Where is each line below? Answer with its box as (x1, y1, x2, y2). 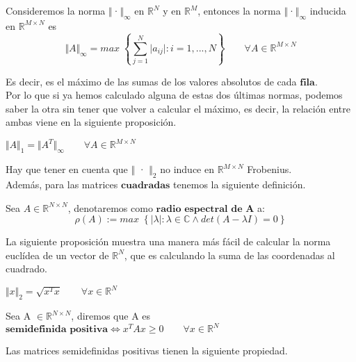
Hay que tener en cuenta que (6, 162, 128, 176)
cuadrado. (6, 261, 47, 276)
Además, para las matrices (6, 177, 118, 192)
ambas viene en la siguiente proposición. (6, 115, 177, 129)
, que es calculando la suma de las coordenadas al (124, 247, 335, 262)
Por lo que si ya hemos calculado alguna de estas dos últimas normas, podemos (6, 88, 343, 102)
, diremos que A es (71, 308, 151, 323)
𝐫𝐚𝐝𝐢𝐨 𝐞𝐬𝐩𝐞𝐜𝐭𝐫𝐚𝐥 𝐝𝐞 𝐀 (156, 204, 254, 214)
